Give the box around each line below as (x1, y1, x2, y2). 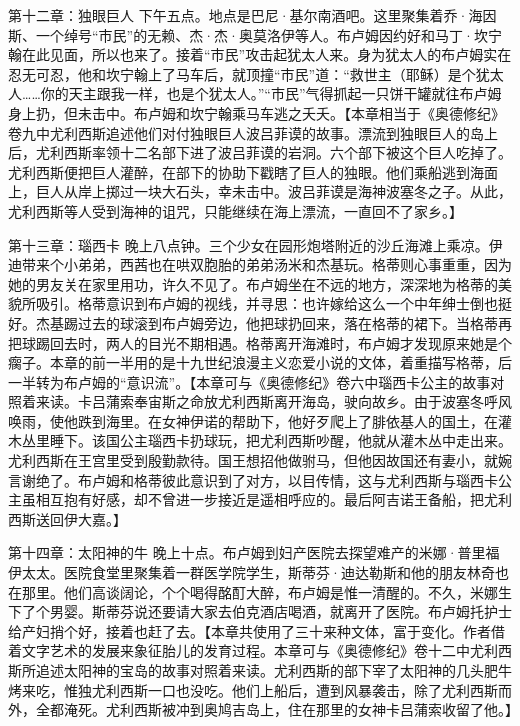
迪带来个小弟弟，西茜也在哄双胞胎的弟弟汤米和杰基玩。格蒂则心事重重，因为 (8, 254, 512, 275)
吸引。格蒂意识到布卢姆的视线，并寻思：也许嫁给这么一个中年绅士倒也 (35, 293, 498, 314)
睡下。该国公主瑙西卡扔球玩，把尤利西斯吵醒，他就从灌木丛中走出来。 (49, 430, 512, 451)
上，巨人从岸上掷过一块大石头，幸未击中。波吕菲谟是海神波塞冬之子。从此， (8, 181, 512, 202)
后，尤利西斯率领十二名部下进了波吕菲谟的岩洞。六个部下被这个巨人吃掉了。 (8, 142, 512, 163)
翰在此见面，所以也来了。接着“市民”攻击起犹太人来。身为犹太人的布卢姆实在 (8, 44, 512, 65)
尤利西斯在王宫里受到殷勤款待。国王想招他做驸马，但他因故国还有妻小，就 (8, 450, 498, 471)
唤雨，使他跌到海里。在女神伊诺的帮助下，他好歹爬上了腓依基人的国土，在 (8, 410, 498, 431)
